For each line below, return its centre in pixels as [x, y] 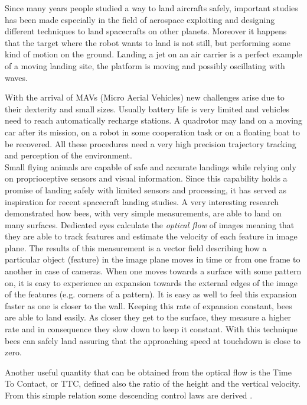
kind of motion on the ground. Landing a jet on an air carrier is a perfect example [153, 54]
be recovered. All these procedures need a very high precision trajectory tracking [151, 143]
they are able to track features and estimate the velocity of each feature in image [151, 236]
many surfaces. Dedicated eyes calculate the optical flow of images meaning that [150, 224]
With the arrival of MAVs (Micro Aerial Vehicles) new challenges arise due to [145, 97]
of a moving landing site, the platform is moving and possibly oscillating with [145, 65]
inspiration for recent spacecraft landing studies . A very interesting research [142, 201]
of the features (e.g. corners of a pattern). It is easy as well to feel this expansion [151, 294]
